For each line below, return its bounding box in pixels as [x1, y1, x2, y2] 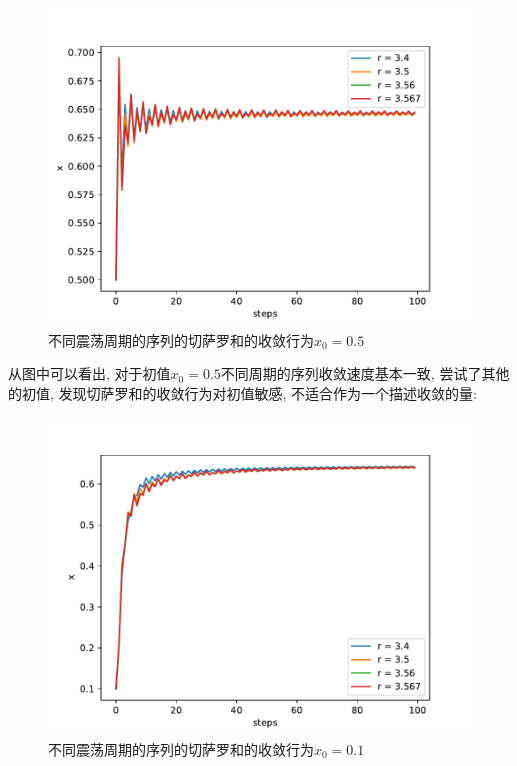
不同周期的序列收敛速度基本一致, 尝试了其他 [220, 363, 510, 384]
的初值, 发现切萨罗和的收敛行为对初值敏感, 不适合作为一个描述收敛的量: [8, 382, 477, 403]
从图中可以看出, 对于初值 [8, 363, 171, 384]
